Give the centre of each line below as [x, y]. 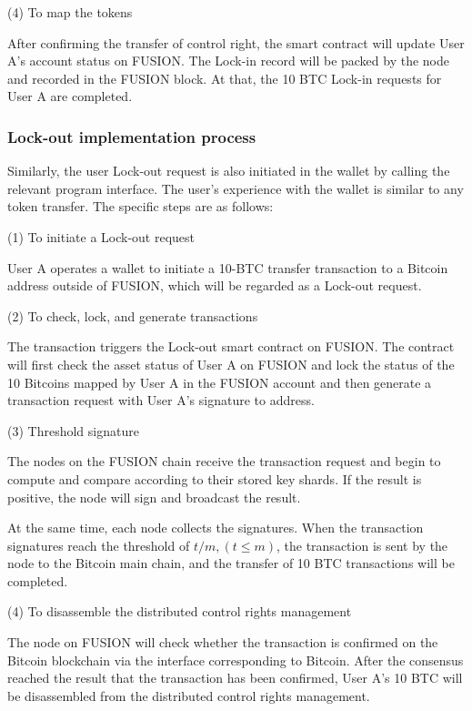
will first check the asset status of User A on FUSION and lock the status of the [231, 364]
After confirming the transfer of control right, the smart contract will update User [236, 42]
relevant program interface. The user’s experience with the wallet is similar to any [236, 188]
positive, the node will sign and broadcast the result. [154, 497]
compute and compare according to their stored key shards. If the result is [215, 478]
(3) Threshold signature [73, 430]
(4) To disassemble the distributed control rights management [180, 611]
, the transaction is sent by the [362, 545]
